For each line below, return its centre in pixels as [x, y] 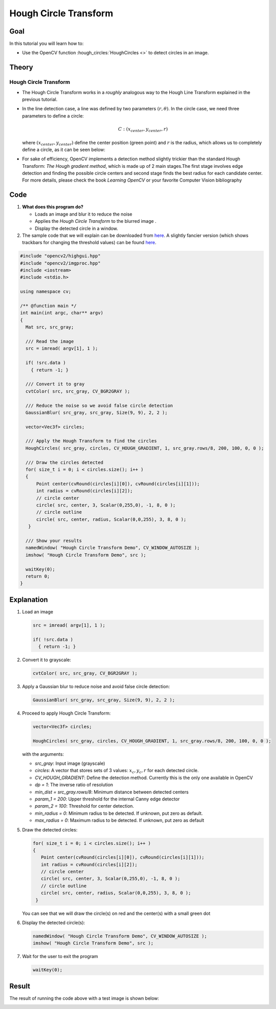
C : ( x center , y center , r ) [143, 130]
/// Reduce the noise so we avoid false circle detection [99, 405]
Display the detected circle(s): [54, 923]
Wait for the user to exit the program [60, 957]
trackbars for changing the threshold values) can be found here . [89, 243]
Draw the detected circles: [50, 829]
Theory [21, 67]
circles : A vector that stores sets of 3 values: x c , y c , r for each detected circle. [117, 771]
